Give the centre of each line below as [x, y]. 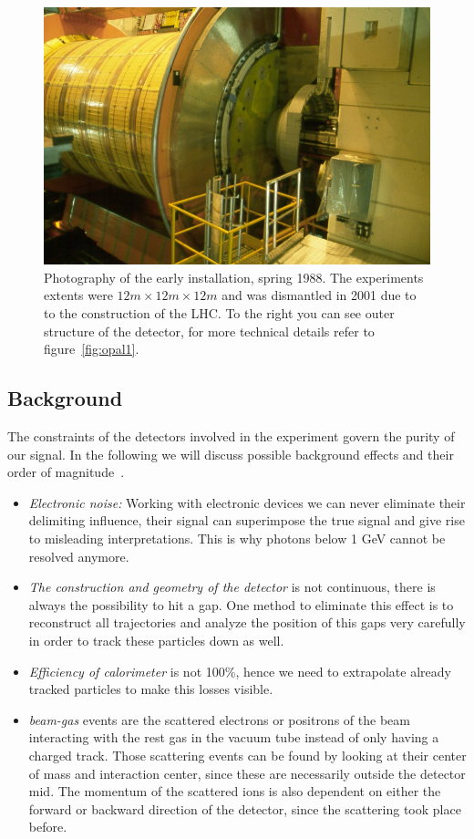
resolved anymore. [79, 556]
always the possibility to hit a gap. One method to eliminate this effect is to [241, 604]
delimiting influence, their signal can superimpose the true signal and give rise [247, 520]
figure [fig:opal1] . [92, 349]
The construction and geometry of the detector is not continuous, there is [232, 587]
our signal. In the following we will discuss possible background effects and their [231, 454]
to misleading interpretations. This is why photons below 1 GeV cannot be [237, 539]
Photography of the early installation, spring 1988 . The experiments [234, 277]
